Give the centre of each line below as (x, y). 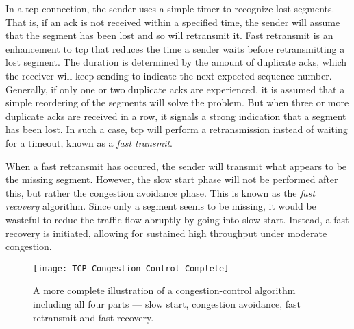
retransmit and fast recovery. (93, 317)
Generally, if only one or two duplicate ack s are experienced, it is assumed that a (175, 89)
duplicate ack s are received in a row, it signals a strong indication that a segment (176, 115)
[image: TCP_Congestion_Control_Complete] (131, 268)
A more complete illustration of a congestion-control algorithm (164, 290)
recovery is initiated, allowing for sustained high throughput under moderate (166, 233)
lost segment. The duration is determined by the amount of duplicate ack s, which (176, 62)
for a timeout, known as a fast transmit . (89, 142)
